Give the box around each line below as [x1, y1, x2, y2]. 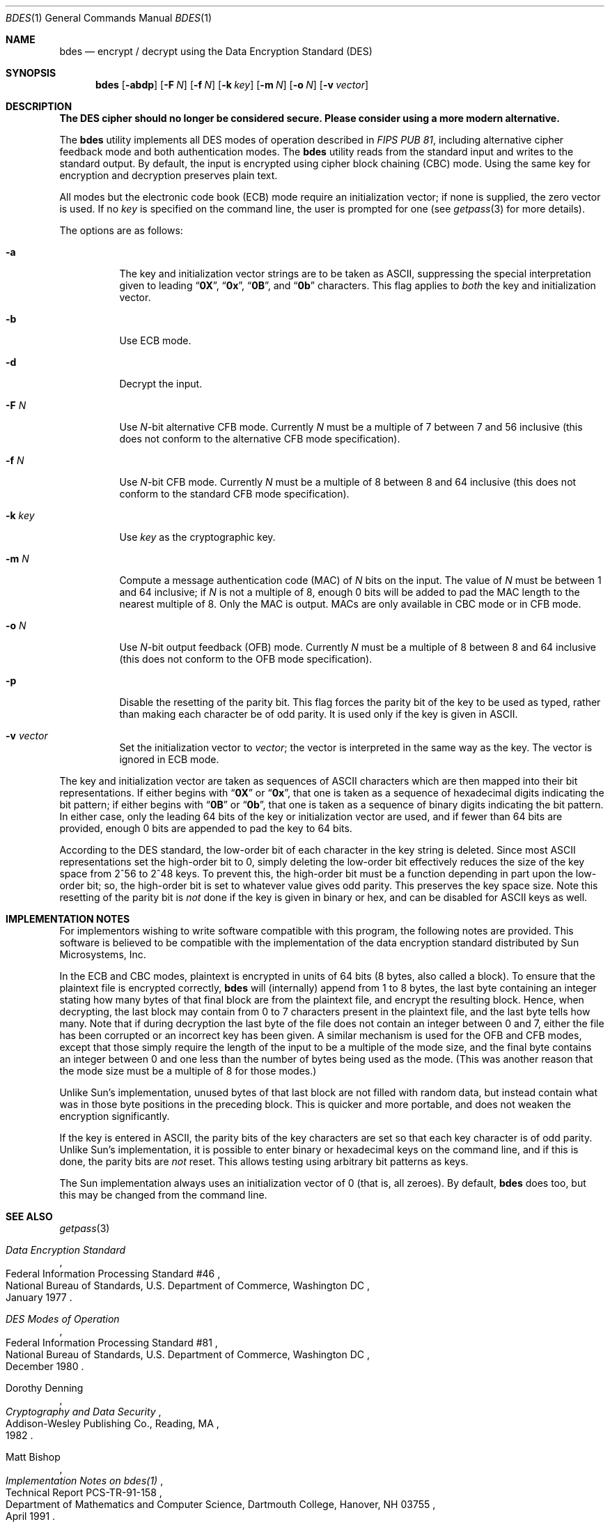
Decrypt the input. [119, 378, 203, 390]
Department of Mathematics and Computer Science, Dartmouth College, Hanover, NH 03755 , [6, 1498, 436, 1510]
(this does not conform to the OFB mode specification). [119, 653, 373, 665]
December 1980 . [6, 1360, 84, 1372]
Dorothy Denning [6, 1382, 84, 1394]
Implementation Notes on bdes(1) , [6, 1475, 164, 1486]
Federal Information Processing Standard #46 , [6, 1268, 221, 1279]
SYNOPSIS [6, 67, 56, 79]
